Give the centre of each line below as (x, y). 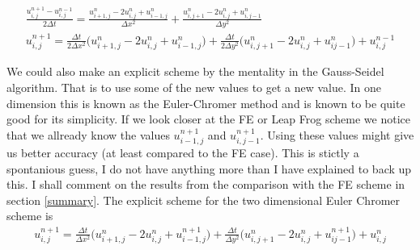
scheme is (30, 216)
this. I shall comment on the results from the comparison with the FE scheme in (206, 184)
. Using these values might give (337, 134)
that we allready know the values (88, 134)
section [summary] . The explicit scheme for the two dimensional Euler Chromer (204, 200)
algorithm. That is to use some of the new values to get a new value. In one (194, 87)
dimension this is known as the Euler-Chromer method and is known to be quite (206, 103)
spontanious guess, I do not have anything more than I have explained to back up (209, 168)
